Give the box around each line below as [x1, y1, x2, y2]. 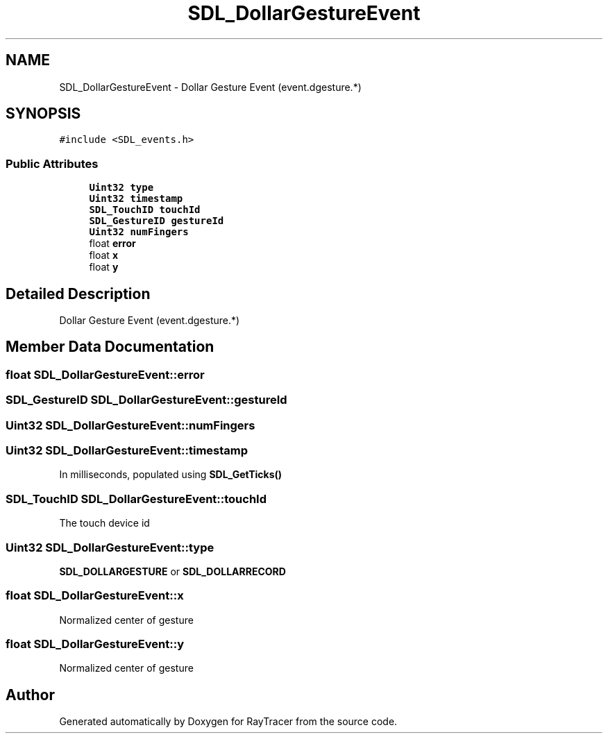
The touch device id [59, 517, 150, 529]
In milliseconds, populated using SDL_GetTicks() [59, 468, 282, 481]
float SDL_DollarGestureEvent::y [6, 637, 185, 651]
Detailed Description [6, 284, 151, 303]
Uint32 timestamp [89, 193, 183, 205]
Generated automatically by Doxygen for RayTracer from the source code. [59, 715, 398, 728]
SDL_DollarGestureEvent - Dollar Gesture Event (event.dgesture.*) [59, 80, 362, 93]
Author [6, 686, 55, 704]
